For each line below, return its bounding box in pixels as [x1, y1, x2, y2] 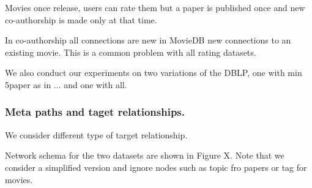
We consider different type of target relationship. [5, 128, 188, 141]
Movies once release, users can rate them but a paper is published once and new [5, 1, 305, 13]
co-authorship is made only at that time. [5, 13, 157, 26]
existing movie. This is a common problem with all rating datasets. [5, 45, 256, 58]
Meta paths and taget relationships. [5, 104, 185, 119]
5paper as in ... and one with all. [5, 78, 127, 91]
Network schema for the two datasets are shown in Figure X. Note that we [5, 149, 284, 162]
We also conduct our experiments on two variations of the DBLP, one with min [5, 66, 302, 79]
